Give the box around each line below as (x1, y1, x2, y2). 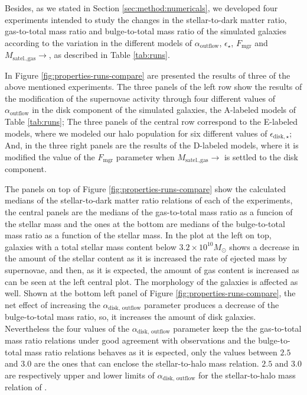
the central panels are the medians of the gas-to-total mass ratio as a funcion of (5, 205, 293, 218)
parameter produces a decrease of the (143, 298, 279, 310)
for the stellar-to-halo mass (198, 368, 296, 381)
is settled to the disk (224, 150, 298, 163)
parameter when (116, 150, 175, 163)
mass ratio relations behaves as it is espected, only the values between (24, 345, 277, 358)
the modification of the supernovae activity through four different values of (5, 92, 276, 104)
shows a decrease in (229, 240, 300, 252)
